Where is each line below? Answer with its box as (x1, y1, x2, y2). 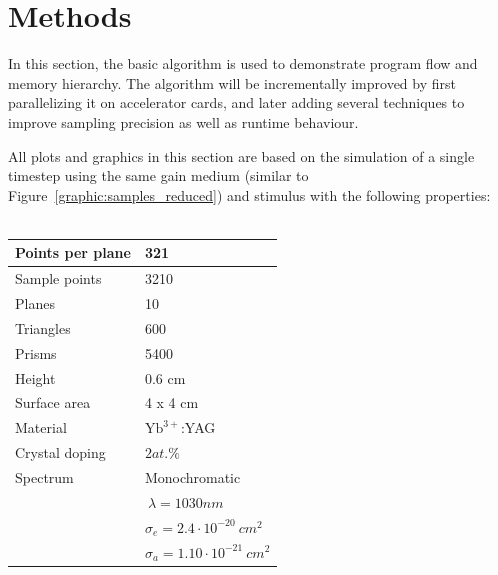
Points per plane (15, 242, 131, 263)
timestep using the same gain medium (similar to (8, 165, 309, 186)
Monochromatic (144, 466, 241, 487)
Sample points (15, 268, 102, 289)
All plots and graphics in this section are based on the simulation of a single (8, 145, 475, 166)
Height (15, 367, 56, 388)
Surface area (15, 392, 91, 413)
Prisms (15, 342, 57, 363)
